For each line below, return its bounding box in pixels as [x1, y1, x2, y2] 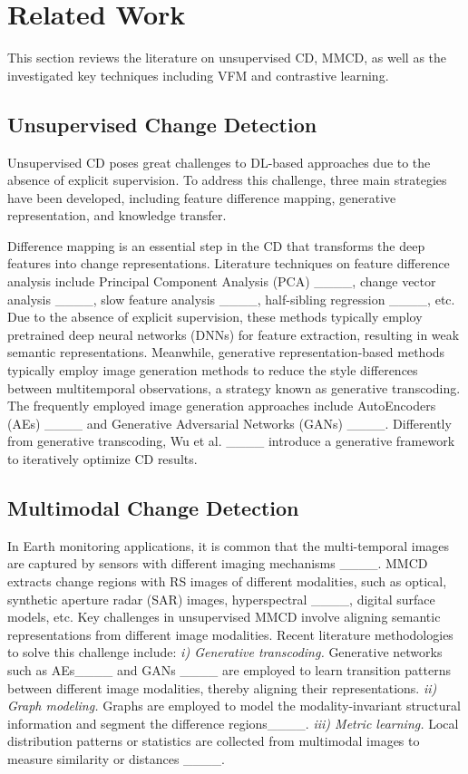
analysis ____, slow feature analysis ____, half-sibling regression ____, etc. [7, 289, 455, 308]
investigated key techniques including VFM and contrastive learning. [7, 65, 389, 84]
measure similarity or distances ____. [7, 749, 225, 768]
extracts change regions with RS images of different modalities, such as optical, [7, 572, 447, 590]
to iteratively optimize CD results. [7, 450, 198, 469]
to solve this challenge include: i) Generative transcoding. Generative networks [7, 643, 443, 662]
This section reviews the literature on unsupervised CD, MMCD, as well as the [7, 48, 447, 67]
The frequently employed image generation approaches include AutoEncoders [7, 396, 436, 415]
